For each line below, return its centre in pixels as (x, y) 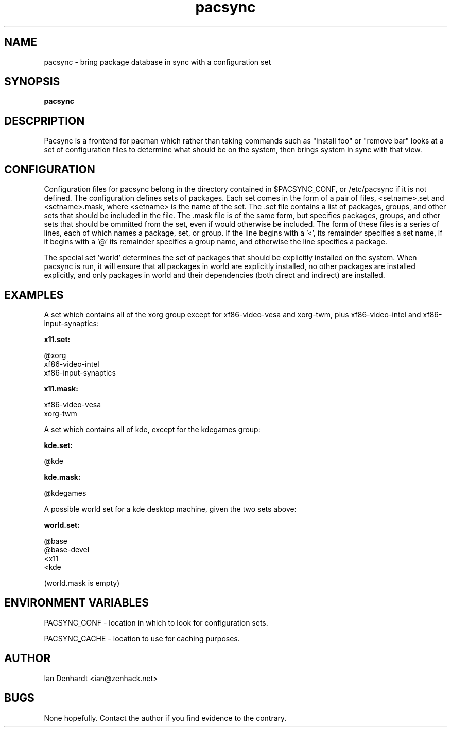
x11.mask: (61, 388)
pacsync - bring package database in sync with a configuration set (158, 62)
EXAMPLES (34, 295)
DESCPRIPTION (45, 121)
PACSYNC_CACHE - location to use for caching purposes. (142, 638)
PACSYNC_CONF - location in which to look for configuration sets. (156, 622)
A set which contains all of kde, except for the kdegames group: (152, 429)
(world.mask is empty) (82, 583)
